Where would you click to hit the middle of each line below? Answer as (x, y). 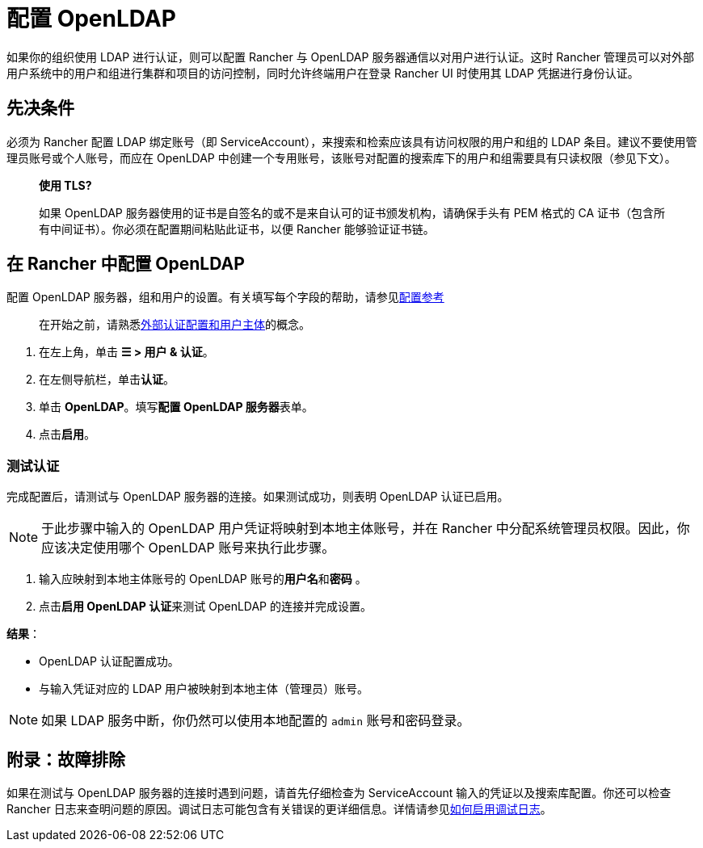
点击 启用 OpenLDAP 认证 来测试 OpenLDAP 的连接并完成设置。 (205, 607)
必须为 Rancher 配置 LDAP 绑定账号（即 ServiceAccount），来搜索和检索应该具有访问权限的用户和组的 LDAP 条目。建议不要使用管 (352, 141)
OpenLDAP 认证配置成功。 (109, 661)
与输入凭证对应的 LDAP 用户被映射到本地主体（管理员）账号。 (204, 689)
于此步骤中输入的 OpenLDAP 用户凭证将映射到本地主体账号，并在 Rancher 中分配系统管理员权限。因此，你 (366, 529)
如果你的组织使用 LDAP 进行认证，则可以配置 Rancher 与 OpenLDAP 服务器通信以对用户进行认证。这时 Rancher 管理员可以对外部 (351, 57)
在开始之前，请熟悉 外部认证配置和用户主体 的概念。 (175, 325)
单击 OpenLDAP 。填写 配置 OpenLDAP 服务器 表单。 (176, 407)
